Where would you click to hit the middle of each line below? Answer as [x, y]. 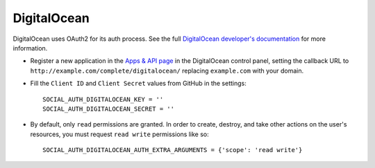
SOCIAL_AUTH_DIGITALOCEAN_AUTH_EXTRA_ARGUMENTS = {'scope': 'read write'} [173, 150]
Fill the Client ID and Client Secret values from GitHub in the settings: [138, 84]
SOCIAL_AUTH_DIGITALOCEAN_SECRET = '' [109, 109]
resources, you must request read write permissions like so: [119, 134]
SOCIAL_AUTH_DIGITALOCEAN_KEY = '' [103, 99]
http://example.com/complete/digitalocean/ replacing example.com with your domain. [167, 71]
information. [30, 48]
